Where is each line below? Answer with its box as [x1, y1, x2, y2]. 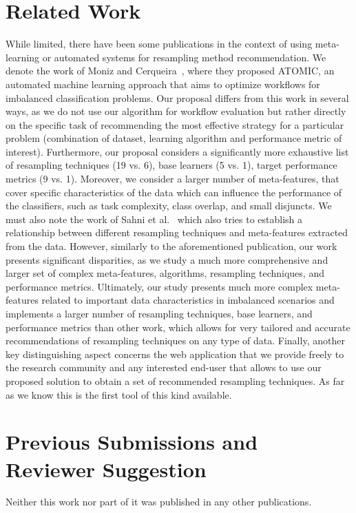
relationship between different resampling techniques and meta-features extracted [6, 225, 348, 240]
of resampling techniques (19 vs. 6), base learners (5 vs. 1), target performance [6, 158, 337, 172]
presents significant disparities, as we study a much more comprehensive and [6, 252, 328, 266]
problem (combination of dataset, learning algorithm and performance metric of [6, 131, 342, 145]
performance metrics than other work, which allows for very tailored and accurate [6, 320, 350, 334]
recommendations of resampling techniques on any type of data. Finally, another [6, 333, 345, 348]
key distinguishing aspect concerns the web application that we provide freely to [6, 346, 344, 361]
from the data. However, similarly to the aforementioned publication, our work [6, 239, 337, 253]
